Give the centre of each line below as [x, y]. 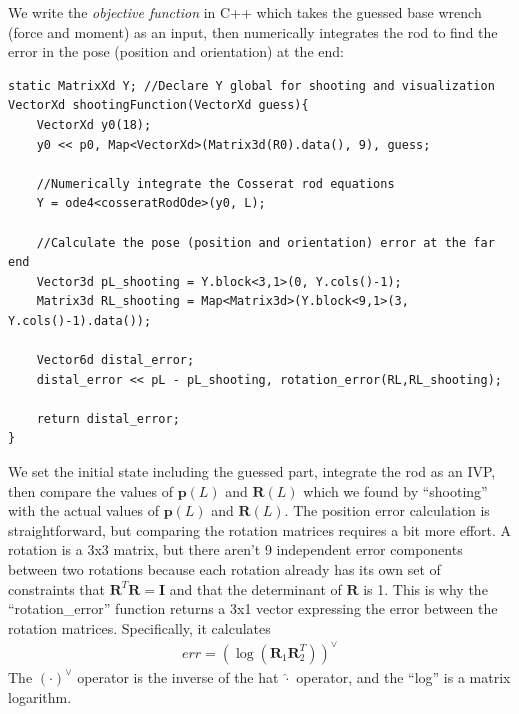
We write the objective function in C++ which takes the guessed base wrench [245, 12]
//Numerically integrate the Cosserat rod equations [215, 183]
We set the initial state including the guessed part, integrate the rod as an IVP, [252, 471]
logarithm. [40, 696]
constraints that [57, 588]
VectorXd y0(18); [94, 124]
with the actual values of [83, 510]
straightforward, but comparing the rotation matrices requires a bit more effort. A [260, 529]
